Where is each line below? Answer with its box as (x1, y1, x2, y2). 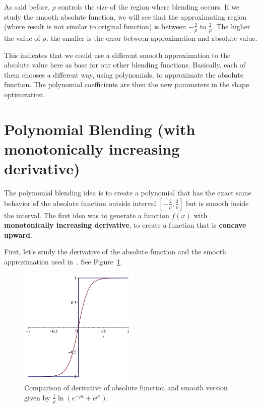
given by (24, 392, 50, 402)
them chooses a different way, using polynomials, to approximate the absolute (4, 69, 243, 80)
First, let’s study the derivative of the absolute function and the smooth (4, 246, 226, 257)
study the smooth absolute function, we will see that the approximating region (4, 11, 247, 22)
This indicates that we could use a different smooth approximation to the (4, 49, 231, 60)
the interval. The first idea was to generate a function (4, 210, 169, 220)
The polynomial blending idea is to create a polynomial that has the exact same (4, 187, 251, 198)
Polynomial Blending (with (4, 118, 195, 139)
